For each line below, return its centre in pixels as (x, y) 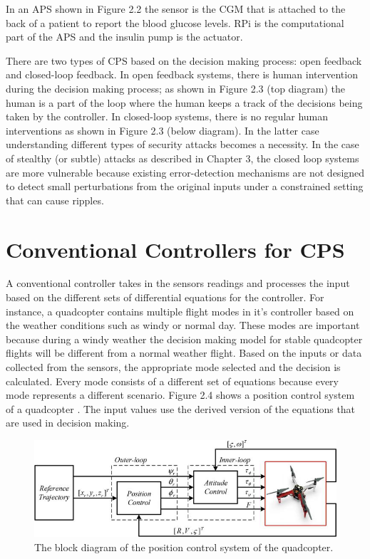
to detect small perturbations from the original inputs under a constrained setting (185, 186)
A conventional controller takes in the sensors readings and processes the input (178, 283)
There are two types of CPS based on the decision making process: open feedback (184, 60)
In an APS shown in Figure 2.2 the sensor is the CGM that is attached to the (176, 9)
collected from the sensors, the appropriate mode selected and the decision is (173, 367)
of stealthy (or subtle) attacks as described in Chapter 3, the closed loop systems (183, 158)
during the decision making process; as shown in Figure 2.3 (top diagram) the (175, 88)
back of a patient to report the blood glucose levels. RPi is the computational (175, 22)
